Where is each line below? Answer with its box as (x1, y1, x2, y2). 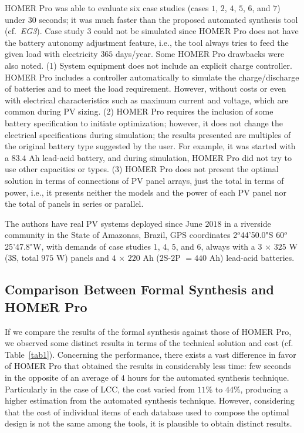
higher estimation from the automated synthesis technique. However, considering (5, 394, 295, 407)
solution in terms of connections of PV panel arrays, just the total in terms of (5, 174, 284, 186)
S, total (12, 251, 39, 264)
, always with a (201, 240, 255, 252)
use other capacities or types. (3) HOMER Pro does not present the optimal (5, 163, 279, 175)
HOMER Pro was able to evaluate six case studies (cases (5, 2, 209, 14)
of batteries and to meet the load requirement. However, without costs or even (5, 82, 286, 95)
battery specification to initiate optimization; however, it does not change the (5, 116, 283, 129)
